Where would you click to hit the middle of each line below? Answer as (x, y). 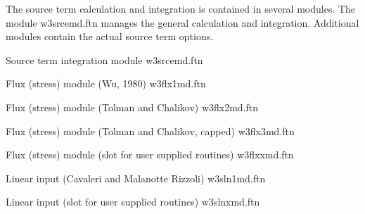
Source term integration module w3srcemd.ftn (104, 59)
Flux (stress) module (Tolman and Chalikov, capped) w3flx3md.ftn (150, 131)
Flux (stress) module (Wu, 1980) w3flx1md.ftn (106, 83)
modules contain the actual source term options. (110, 36)
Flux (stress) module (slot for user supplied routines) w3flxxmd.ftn (150, 155)
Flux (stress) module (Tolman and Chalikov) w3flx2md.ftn (132, 107)
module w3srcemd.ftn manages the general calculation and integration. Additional (182, 22)
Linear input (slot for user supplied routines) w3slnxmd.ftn (133, 202)
